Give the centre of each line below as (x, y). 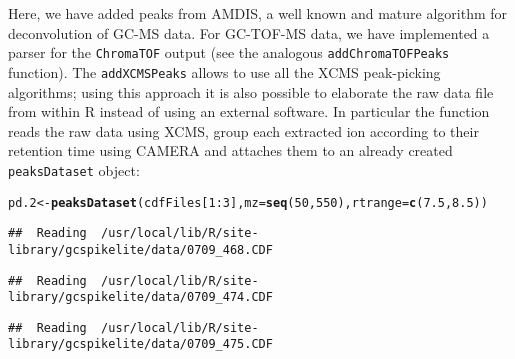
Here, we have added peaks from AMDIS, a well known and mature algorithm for (258, 13)
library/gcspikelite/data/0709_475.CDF (140, 344)
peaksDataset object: (74, 169)
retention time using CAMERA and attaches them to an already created (230, 150)
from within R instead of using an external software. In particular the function (249, 111)
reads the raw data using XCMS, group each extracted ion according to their (243, 130)
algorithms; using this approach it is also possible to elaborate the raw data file (251, 91)
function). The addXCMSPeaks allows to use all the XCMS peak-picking (224, 71)
